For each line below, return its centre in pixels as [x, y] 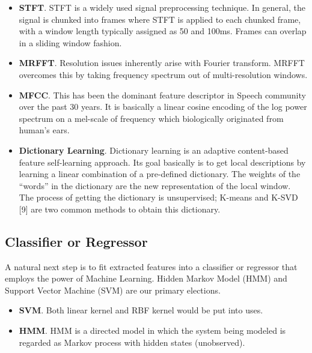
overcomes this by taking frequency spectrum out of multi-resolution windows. [163, 74]
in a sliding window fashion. [70, 42]
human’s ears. [44, 130]
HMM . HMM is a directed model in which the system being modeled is [152, 330]
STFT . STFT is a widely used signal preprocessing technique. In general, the [162, 7]
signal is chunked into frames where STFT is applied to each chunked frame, [160, 19]
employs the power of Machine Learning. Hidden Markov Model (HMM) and [146, 278]
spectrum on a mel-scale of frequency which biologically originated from [151, 118]
